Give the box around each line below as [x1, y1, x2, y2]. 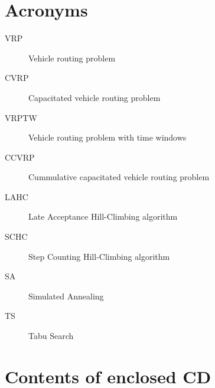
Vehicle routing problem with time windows [28, 131, 187, 144]
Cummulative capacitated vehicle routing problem [28, 171, 210, 183]
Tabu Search [28, 330, 74, 342]
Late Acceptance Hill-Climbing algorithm [28, 210, 178, 223]
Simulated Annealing [28, 289, 104, 302]
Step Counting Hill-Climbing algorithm [28, 250, 170, 262]
